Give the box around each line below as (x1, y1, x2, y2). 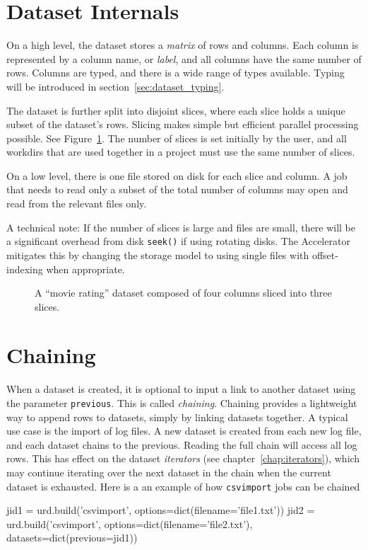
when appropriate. (46, 261, 125, 276)
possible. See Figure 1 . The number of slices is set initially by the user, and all (6, 130, 347, 145)
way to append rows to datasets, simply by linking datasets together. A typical (6, 409, 348, 424)
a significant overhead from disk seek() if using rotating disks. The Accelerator (6, 234, 350, 248)
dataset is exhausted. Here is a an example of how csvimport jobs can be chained (6, 479, 360, 493)
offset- (311, 247, 338, 262)
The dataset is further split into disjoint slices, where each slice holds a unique (6, 103, 345, 118)
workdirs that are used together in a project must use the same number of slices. (6, 144, 355, 159)
